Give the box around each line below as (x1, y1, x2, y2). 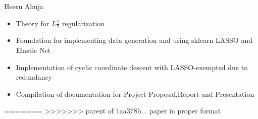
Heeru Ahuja (4, 1, 43, 11)
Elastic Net (16, 45, 51, 55)
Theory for (16, 18, 49, 28)
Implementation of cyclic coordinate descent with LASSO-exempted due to (16, 62, 248, 72)
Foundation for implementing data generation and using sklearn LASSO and (16, 35, 252, 45)
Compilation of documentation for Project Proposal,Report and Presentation (16, 88, 254, 99)
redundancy (16, 72, 53, 82)
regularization (62, 18, 105, 28)
